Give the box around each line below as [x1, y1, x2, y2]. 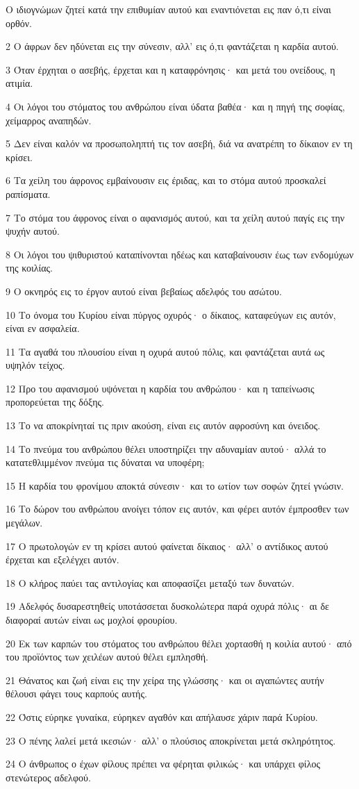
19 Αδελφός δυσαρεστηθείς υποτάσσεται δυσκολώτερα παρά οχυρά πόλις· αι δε [6, 599, 329, 613]
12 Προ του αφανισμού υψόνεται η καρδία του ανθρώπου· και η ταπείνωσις [6, 381, 315, 395]
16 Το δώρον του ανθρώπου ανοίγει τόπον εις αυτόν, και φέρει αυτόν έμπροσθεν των [6, 501, 349, 516]
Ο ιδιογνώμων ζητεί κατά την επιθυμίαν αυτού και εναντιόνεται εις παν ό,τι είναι [6, 2, 331, 16]
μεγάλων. [6, 515, 43, 530]
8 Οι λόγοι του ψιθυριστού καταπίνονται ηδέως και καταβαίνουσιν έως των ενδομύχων [6, 247, 354, 261]
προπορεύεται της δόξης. [6, 394, 104, 409]
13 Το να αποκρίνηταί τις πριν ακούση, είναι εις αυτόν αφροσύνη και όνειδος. [6, 418, 321, 433]
